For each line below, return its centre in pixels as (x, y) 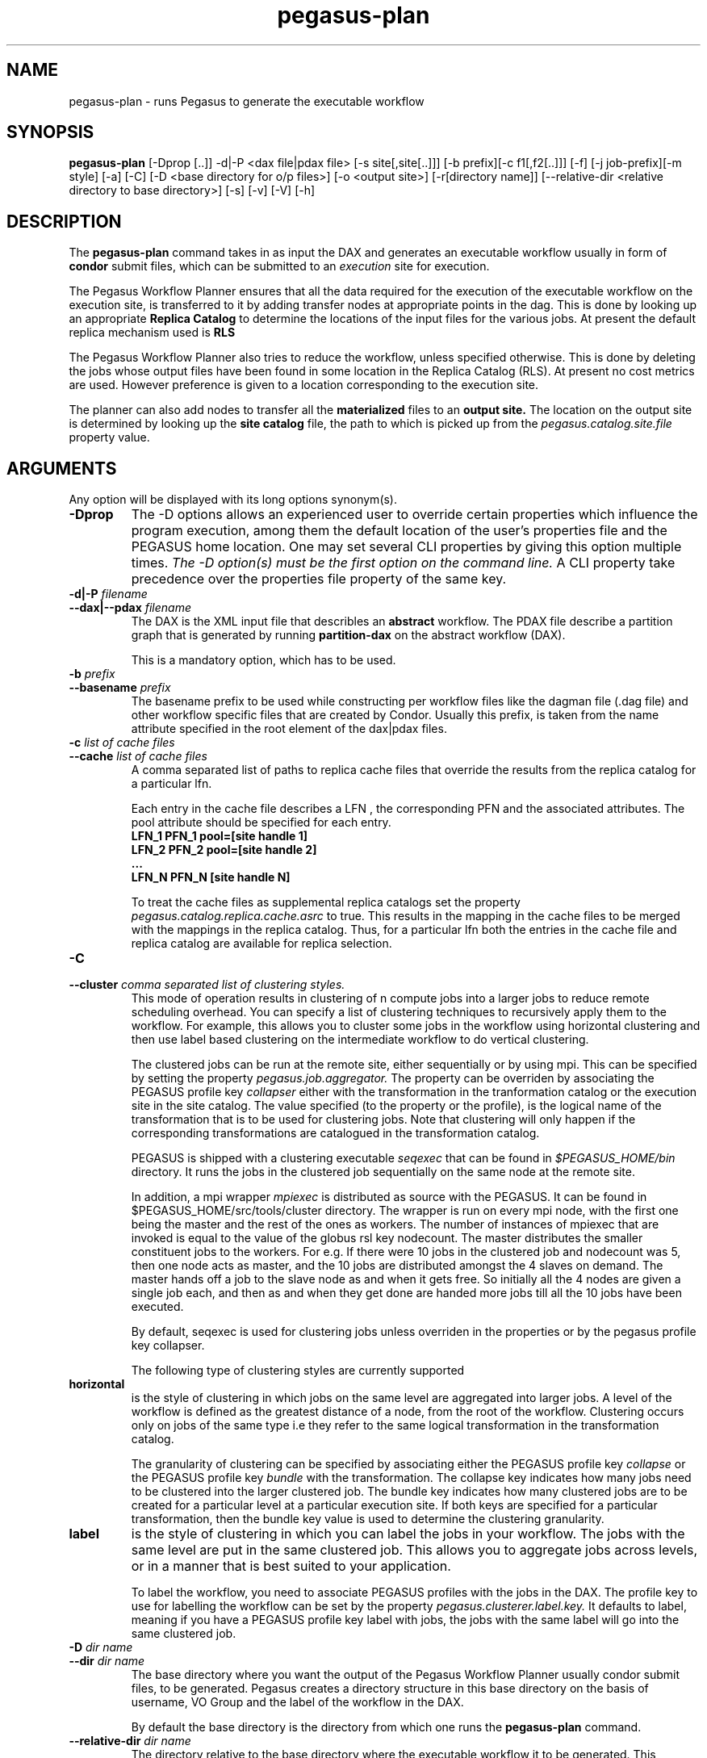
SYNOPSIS (50, 132)
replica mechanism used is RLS (152, 333)
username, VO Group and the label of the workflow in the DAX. (297, 1702)
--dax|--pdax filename (130, 608)
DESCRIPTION (64, 221)
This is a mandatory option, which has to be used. (264, 660)
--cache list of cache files (138, 756)
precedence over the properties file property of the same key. (319, 579)
